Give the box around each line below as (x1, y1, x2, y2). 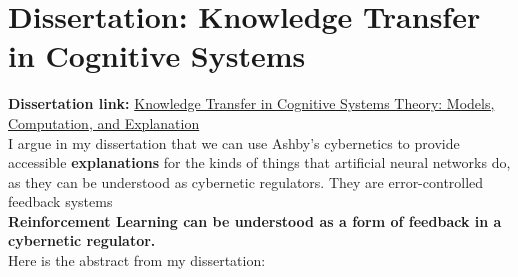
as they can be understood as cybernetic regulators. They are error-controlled (8, 171, 484, 192)
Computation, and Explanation (8, 112, 200, 133)
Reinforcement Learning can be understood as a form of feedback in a (8, 210, 502, 231)
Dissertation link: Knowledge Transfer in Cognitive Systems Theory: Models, (8, 93, 495, 114)
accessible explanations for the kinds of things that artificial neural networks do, (8, 152, 511, 173)
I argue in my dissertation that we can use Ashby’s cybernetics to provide (8, 132, 460, 153)
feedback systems (8, 191, 113, 212)
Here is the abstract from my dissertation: (8, 250, 266, 271)
